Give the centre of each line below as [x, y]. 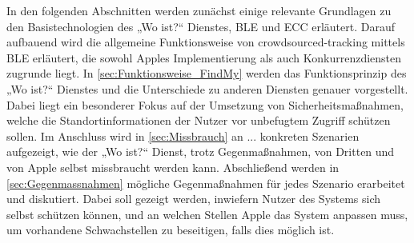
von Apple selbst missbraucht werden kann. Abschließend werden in [173, 167]
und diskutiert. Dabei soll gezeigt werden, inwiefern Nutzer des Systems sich [194, 199]
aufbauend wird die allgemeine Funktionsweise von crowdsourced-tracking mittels [206, 42]
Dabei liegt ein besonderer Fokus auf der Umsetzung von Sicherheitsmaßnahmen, [205, 104]
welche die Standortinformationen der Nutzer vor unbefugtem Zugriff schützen [199, 120]
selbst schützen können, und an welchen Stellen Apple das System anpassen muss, [207, 214]
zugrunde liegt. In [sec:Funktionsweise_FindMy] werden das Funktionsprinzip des [207, 73]
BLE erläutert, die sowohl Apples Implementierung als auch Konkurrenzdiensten [204, 57]
